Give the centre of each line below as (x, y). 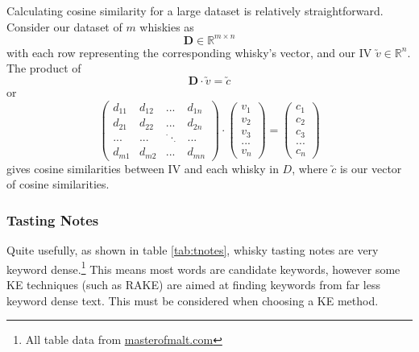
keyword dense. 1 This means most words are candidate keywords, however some (203, 267)
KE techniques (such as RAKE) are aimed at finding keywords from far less (193, 285)
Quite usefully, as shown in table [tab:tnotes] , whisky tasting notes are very (193, 250)
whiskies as (167, 26)
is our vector (371, 168)
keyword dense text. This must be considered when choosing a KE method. (193, 300)
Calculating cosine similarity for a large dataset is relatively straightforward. (195, 10)
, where (310, 168)
